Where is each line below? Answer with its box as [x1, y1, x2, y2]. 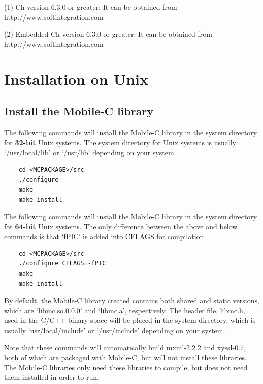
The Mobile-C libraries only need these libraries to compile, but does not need [4, 362, 248, 372]
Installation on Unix [4, 68, 148, 89]
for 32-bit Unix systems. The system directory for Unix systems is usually [4, 137, 236, 147]
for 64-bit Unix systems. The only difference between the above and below [4, 221, 238, 231]
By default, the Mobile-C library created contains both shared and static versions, [4, 295, 259, 306]
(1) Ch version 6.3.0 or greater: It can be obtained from [4, 2, 177, 12]
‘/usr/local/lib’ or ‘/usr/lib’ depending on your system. [4, 147, 176, 158]
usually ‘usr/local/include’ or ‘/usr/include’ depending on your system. [4, 325, 225, 336]
